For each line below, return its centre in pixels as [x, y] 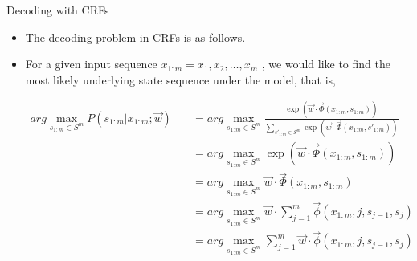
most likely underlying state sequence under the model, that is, [180, 79]
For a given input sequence [91, 64]
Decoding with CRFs [58, 10]
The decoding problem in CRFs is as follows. [135, 37]
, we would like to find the [326, 64]
